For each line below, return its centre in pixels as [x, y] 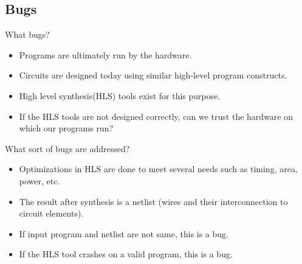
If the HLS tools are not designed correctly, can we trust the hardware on [156, 116]
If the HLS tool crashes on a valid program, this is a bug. [126, 254]
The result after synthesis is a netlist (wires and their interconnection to [153, 201]
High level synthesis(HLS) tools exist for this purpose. [120, 95]
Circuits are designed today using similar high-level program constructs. [153, 75]
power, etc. [39, 180]
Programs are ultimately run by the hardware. [105, 54]
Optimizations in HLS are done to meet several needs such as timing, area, [158, 169]
